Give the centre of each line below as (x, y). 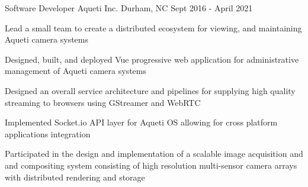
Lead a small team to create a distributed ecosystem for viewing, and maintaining (153, 28)
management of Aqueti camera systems (76, 71)
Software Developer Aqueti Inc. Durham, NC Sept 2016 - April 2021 (129, 8)
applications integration (48, 133)
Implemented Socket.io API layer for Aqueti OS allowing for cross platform (141, 122)
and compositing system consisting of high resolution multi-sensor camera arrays (151, 165)
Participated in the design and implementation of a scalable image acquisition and (154, 154)
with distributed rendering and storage (75, 177)
